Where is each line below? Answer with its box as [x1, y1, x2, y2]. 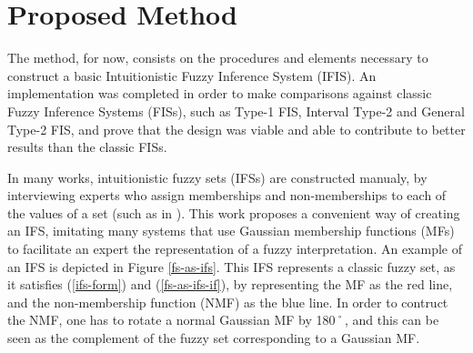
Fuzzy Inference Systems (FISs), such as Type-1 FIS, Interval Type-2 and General [7, 101, 465, 120]
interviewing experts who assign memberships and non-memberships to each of [7, 186, 447, 205]
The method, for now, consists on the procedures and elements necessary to [7, 48, 428, 67]
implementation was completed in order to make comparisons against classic [7, 84, 432, 103]
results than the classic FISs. [7, 137, 167, 156]
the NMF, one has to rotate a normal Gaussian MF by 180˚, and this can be [7, 310, 439, 329]
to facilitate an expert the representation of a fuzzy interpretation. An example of [7, 239, 463, 258]
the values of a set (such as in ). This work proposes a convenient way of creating [7, 203, 460, 222]
